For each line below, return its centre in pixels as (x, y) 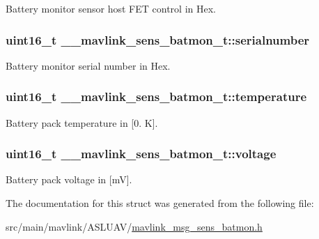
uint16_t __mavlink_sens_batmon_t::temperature (156, 97)
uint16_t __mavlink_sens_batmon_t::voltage (141, 154)
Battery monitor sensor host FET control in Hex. (111, 8)
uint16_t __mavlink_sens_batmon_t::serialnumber (158, 39)
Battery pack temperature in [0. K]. (82, 122)
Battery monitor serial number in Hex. (88, 65)
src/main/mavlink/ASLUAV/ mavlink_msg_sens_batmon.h (134, 226)
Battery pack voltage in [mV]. (69, 179)
